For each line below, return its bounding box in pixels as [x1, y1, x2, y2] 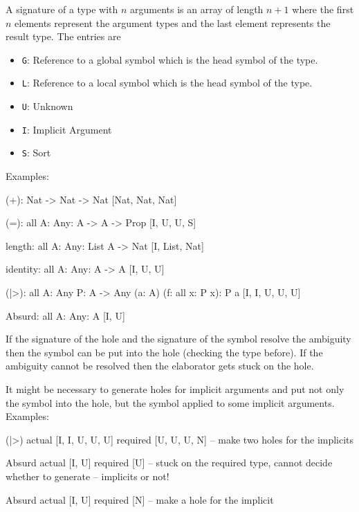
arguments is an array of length [130, 2, 264, 16]
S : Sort [21, 145, 51, 160]
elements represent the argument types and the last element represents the [15, 15, 331, 30]
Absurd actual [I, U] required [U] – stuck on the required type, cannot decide [6, 455, 333, 470]
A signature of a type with [6, 2, 118, 16]
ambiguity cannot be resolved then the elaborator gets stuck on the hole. [6, 358, 314, 373]
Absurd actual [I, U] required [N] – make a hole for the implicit [6, 492, 274, 506]
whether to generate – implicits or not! [6, 468, 169, 483]
